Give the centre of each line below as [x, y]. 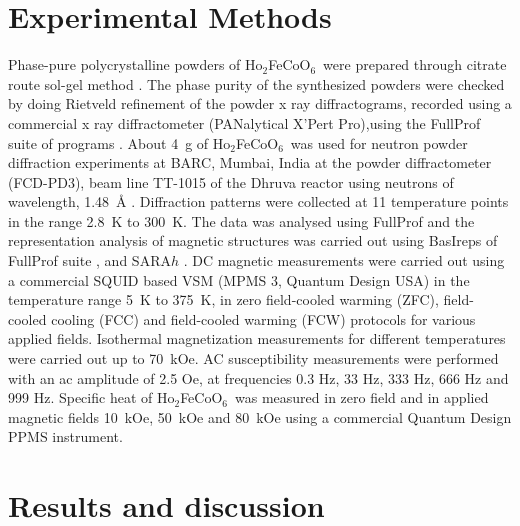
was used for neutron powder [379, 142]
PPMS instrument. [65, 436]
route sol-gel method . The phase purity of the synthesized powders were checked [256, 83]
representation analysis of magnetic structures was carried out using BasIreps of [253, 240]
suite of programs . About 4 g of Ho [119, 142]
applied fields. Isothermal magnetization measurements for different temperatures [257, 338]
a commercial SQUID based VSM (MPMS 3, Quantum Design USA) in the [239, 279]
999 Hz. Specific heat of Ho [91, 397]
